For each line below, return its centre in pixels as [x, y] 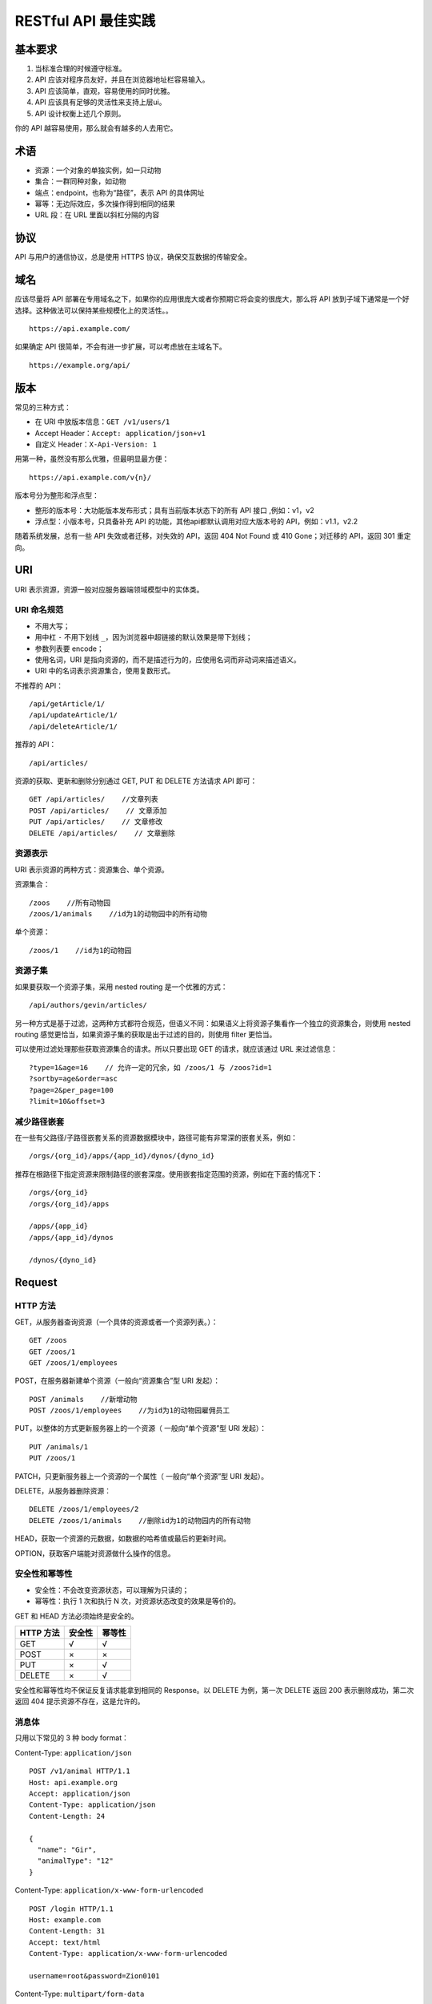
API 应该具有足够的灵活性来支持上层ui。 [100, 102]
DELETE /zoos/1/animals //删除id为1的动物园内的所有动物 [140, 1520]
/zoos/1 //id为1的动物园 [80, 950]
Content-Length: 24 [67, 1816]
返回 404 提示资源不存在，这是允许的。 [80, 1701]
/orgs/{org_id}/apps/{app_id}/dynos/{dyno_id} [122, 1156]
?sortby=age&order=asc [74, 1079]
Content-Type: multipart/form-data [80, 1994]
